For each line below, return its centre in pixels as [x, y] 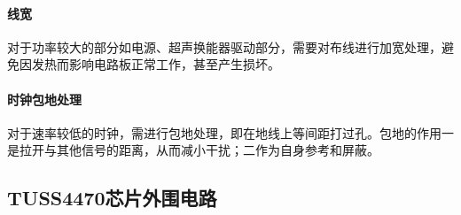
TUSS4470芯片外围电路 [112, 198]
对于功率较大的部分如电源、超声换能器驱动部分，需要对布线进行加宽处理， [224, 46]
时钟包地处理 [44, 99]
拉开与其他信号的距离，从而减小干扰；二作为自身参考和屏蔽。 [199, 150]
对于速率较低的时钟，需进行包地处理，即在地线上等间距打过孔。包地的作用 [224, 132]
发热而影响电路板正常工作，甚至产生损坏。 [156, 64]
